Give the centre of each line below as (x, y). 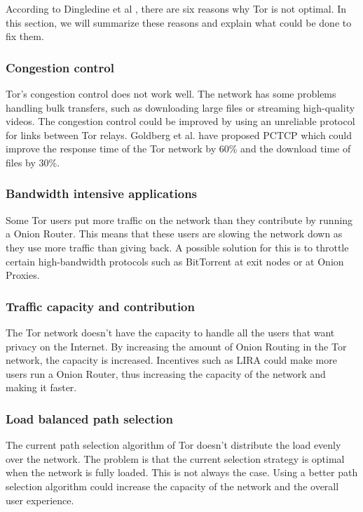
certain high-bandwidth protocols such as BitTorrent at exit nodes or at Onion (175, 261)
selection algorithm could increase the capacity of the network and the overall (172, 486)
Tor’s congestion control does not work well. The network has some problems (171, 93)
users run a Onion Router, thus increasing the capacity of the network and (166, 373)
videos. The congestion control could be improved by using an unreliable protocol (180, 121)
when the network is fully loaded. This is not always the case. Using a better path (182, 472)
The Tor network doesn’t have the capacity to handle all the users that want (170, 332)
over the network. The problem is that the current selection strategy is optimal (175, 458)
